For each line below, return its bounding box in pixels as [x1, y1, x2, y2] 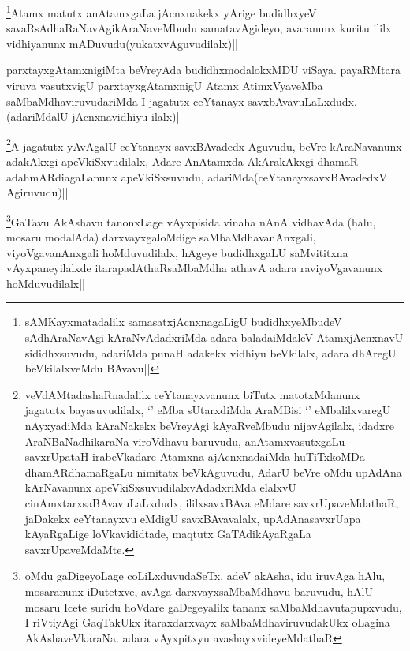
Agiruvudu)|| [6, 184, 69, 200]
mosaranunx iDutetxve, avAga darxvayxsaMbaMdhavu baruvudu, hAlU [24, 582, 373, 599]
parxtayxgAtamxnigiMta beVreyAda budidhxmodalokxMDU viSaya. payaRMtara [6, 62, 401, 78]
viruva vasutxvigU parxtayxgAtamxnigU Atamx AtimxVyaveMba [6, 77, 323, 94]
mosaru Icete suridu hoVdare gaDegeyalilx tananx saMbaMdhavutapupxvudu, [24, 598, 402, 615]
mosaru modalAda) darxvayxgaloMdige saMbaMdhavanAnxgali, [6, 229, 316, 245]
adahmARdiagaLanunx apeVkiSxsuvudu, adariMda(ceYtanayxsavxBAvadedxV [6, 168, 388, 185]
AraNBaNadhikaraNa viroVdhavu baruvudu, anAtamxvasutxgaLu [24, 432, 345, 449]
